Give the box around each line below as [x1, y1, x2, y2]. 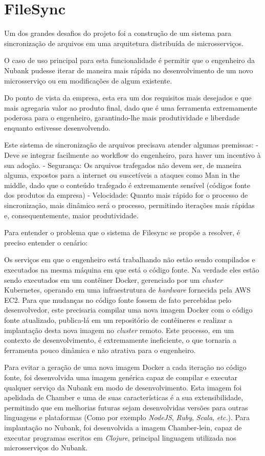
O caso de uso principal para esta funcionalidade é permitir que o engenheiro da [4, 55, 255, 66]
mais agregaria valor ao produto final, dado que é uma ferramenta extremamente [4, 102, 257, 113]
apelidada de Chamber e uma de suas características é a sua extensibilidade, [4, 392, 244, 403]
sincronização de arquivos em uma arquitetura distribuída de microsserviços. [4, 37, 244, 48]
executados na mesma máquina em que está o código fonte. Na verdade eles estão [4, 264, 259, 275]
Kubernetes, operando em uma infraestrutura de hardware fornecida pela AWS [4, 284, 251, 295]
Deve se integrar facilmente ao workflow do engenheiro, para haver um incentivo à [4, 150, 261, 160]
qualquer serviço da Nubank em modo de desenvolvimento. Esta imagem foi [4, 382, 242, 392]
